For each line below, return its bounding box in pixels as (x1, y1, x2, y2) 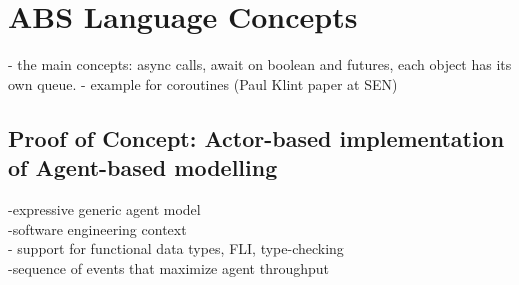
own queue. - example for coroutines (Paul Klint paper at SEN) (8, 73, 398, 94)
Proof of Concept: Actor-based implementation (8, 122, 505, 153)
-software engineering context (8, 218, 187, 239)
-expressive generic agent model (8, 198, 201, 219)
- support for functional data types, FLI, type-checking (8, 238, 344, 259)
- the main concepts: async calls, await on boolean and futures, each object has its (8, 54, 512, 75)
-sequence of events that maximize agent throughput (8, 257, 330, 278)
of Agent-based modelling (8, 152, 278, 183)
